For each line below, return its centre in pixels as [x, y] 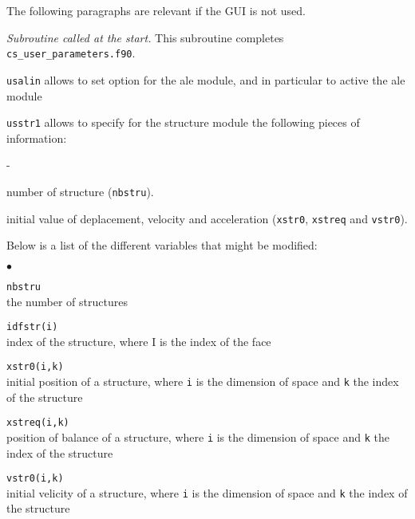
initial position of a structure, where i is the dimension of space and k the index [203, 381]
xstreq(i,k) [38, 423]
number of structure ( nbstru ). [80, 191]
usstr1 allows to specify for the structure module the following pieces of [183, 122]
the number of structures [67, 301]
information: [37, 138]
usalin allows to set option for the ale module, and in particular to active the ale [206, 79]
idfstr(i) [32, 327]
